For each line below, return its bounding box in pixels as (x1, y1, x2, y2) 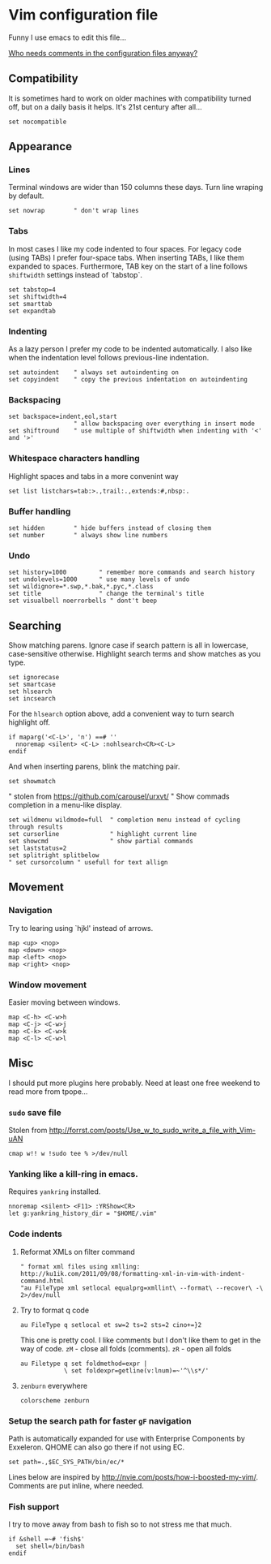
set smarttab (8, 299, 53, 308)
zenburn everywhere (19, 1381, 87, 1390)
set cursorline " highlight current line (8, 830, 197, 838)
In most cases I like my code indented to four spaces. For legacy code (8, 243, 242, 253)
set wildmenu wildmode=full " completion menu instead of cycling (8, 816, 241, 825)
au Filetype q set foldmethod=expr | (19, 1359, 148, 1368)
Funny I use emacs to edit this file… (8, 32, 127, 42)
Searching (8, 618, 62, 632)
